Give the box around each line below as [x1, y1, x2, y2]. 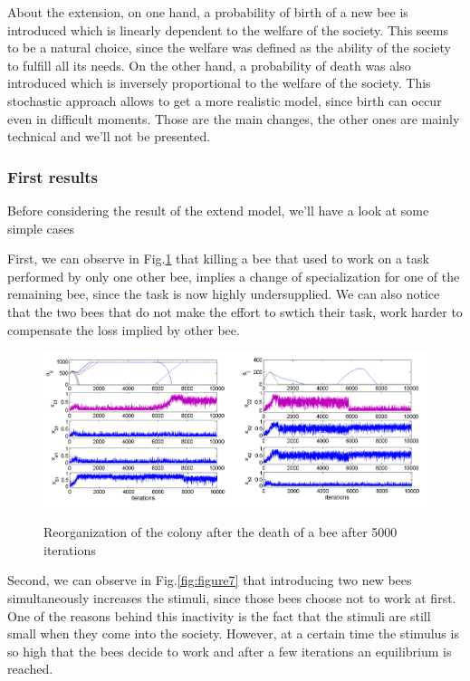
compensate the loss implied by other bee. [7, 320, 240, 339]
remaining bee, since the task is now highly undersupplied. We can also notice [7, 284, 440, 303]
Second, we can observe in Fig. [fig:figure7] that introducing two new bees [7, 571, 412, 590]
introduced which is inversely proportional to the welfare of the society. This [7, 73, 431, 92]
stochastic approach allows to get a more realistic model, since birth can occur [7, 91, 442, 110]
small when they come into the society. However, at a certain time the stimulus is [7, 624, 459, 643]
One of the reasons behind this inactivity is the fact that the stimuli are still [7, 606, 431, 625]
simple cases [7, 218, 75, 237]
